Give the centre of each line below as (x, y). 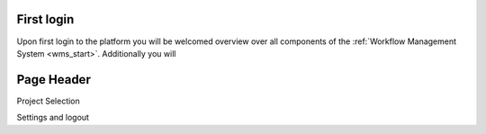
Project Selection (48, 101)
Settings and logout (53, 118)
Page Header (54, 80)
